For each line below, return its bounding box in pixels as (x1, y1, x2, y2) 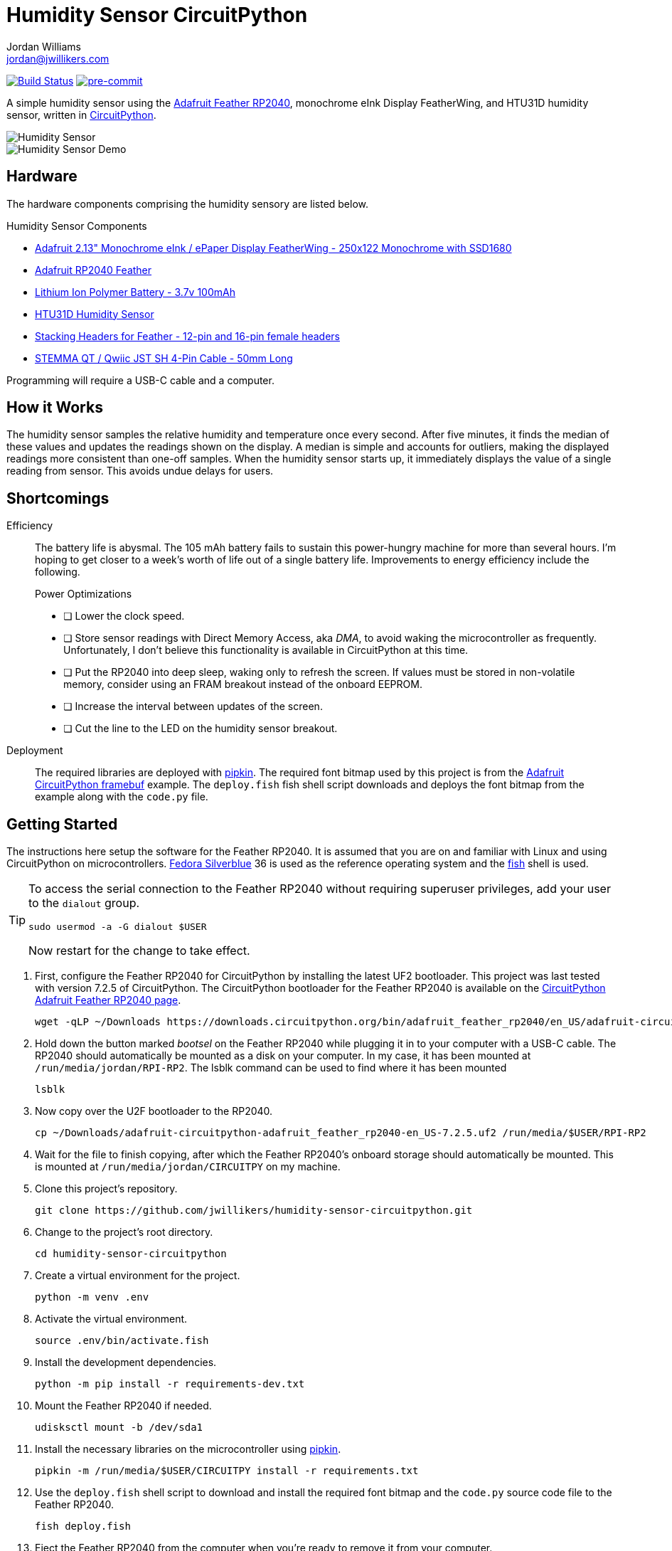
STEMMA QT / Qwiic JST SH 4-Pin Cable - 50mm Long (35, 351, 293, 364)
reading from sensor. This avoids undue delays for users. (6, 465, 274, 477)
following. (35, 566, 80, 578)
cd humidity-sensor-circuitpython (35, 1248, 227, 1260)
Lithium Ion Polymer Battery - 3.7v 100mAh (35, 285, 235, 298)
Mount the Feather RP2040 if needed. (35, 1399, 212, 1412)
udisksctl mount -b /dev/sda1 (35, 1422, 203, 1434)
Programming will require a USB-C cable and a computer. (6, 374, 274, 386)
